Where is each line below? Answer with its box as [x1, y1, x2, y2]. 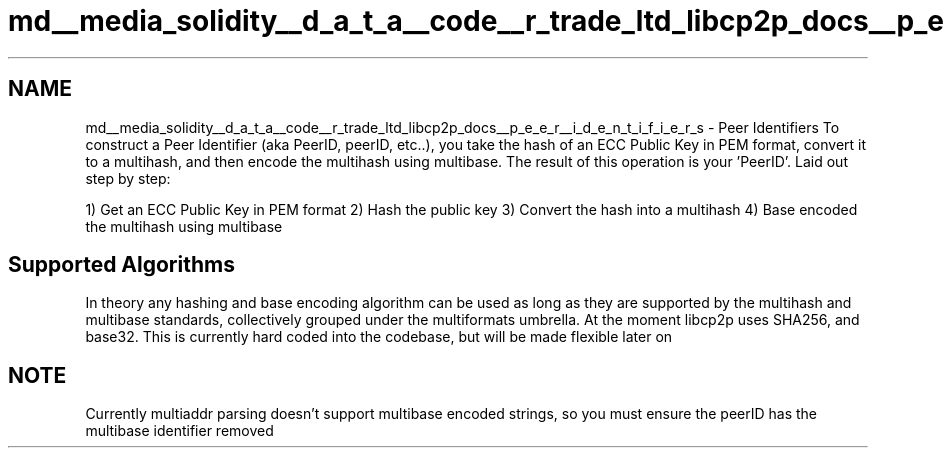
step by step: [85, 169, 171, 187]
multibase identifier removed [85, 422, 274, 440]
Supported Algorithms [8, 252, 235, 278]
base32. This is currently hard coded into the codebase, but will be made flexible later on [85, 328, 673, 346]
